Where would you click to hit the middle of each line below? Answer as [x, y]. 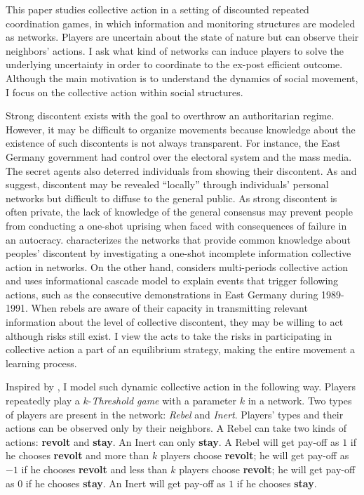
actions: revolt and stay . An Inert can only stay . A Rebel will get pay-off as [173, 441]
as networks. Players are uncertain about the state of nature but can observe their [182, 37]
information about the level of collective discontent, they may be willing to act [175, 322]
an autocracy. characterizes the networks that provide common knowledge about [178, 239]
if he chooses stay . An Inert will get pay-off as [126, 483]
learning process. [41, 363]
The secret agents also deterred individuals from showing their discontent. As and [181, 170]
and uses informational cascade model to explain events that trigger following [172, 280]
